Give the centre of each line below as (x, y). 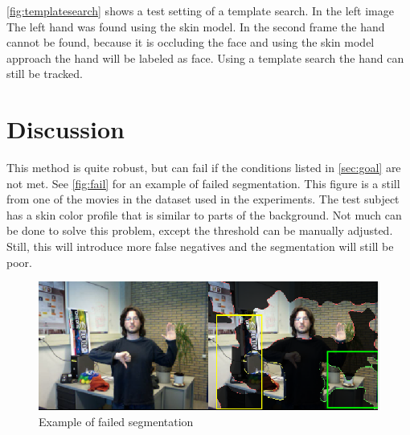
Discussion (66, 129)
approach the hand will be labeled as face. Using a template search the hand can (205, 57)
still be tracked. (45, 74)
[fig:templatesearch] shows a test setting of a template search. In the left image (200, 10)
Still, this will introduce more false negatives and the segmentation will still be (200, 246)
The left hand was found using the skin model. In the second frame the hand (196, 26)
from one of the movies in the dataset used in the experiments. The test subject (203, 199)
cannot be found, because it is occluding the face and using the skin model (191, 42)
